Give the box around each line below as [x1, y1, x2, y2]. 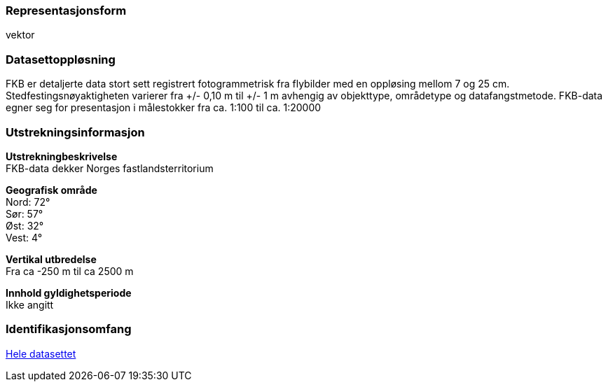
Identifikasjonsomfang [6, 322, 132, 337]
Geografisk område [6, 183, 97, 196]
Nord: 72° [6, 195, 50, 208]
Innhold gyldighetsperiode [6, 286, 132, 299]
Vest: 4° [6, 231, 43, 244]
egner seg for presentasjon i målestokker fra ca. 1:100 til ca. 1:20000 [6, 101, 322, 114]
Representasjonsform [6, 3, 127, 17]
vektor [6, 29, 35, 41]
